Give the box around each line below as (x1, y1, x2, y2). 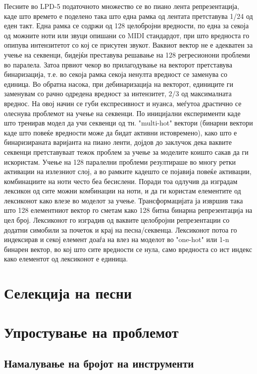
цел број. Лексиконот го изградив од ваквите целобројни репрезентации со (4, 215, 230, 225)
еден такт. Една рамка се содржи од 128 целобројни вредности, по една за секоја (4, 20, 249, 31)
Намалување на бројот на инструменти (4, 356, 194, 371)
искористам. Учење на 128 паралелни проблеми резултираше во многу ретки (4, 156, 236, 167)
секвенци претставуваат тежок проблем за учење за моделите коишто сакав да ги (4, 146, 249, 157)
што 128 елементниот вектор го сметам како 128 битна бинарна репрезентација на (4, 205, 253, 215)
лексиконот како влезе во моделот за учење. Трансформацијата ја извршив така (4, 195, 243, 205)
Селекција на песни (4, 283, 132, 303)
